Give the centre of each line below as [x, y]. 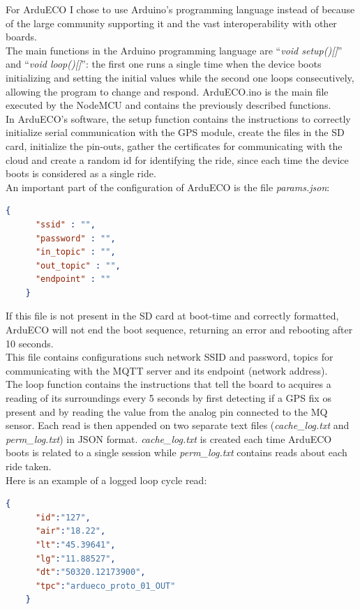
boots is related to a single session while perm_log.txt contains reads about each [177, 452]
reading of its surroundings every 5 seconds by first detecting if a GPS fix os [168, 398]
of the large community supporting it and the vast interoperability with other [171, 23]
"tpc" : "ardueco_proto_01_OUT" [105, 586]
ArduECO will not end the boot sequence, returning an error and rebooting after [179, 330]
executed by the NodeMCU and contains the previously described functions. [168, 105]
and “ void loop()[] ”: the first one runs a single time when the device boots [164, 64]
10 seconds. [30, 343]
